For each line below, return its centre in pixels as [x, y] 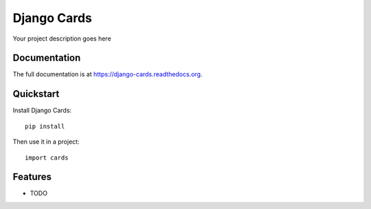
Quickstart [36, 94]
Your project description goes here [62, 38]
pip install [45, 126]
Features [32, 177]
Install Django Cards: [42, 111]
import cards [47, 157]
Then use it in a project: [46, 142]
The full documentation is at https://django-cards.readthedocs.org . [108, 74]
